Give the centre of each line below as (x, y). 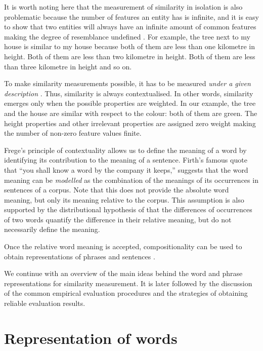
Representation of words (91, 338)
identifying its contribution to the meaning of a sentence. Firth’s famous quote (126, 160)
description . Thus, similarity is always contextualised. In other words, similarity (129, 93)
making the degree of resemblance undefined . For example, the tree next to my (127, 36)
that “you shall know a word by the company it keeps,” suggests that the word (126, 169)
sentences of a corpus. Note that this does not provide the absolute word (117, 190)
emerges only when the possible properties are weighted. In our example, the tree (130, 103)
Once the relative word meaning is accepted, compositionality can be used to (123, 246)
